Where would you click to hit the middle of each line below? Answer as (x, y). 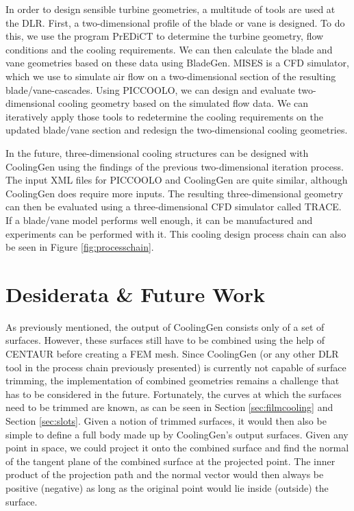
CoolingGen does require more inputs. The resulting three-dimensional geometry (174, 193)
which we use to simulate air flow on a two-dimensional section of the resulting (171, 76)
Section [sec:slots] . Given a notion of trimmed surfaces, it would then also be (166, 420)
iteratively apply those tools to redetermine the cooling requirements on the (164, 116)
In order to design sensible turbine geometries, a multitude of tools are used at (170, 9)
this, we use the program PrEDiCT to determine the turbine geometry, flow (165, 36)
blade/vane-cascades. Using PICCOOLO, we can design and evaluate (150, 89)
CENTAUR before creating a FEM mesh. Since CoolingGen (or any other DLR (172, 353)
